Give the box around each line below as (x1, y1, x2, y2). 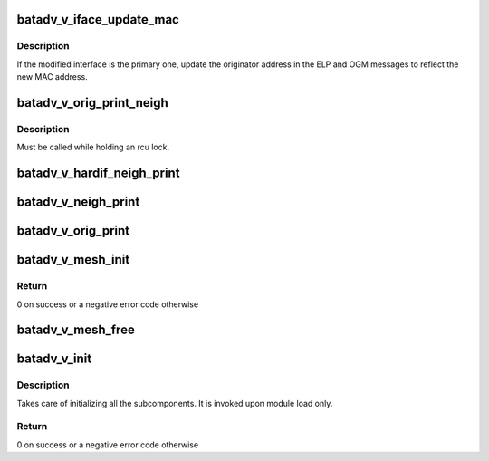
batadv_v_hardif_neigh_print (16, 166, 180, 181)
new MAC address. (16, 72, 88, 82)
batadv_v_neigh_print (16, 195, 140, 210)
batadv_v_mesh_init (16, 252, 130, 267)
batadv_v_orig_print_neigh (16, 95, 169, 110)
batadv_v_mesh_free (16, 322, 135, 338)
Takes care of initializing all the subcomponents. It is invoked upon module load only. (16, 398, 333, 408)
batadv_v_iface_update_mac (16, 12, 180, 27)
